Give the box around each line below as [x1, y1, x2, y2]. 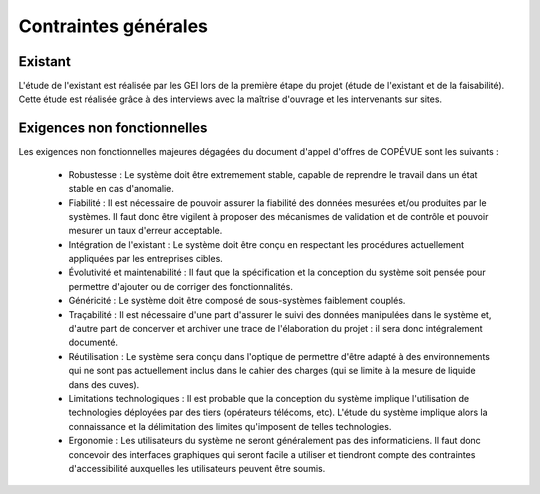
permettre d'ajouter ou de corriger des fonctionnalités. [68, 280, 294, 292]
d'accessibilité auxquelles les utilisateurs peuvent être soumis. [68, 462, 326, 474]
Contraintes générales [18, 15, 209, 37]
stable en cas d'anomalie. [68, 183, 175, 195]
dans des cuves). [68, 378, 140, 390]
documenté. [68, 336, 119, 349]
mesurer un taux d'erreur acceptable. [68, 225, 223, 237]
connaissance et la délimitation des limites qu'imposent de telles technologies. [68, 420, 392, 432]
